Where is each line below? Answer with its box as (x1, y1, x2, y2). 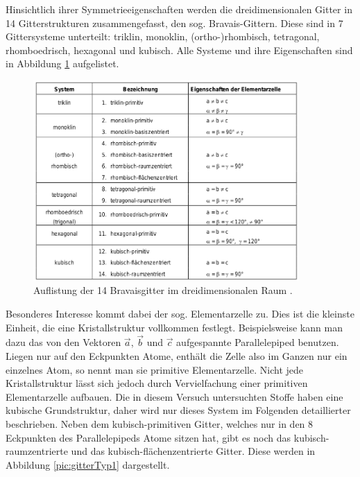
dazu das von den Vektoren (6, 335, 121, 349)
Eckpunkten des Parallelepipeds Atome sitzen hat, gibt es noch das (6, 430, 291, 444)
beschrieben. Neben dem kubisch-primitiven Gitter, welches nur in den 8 (6, 416, 314, 431)
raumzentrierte (6, 444, 68, 458)
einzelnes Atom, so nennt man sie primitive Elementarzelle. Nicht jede (6, 362, 304, 376)
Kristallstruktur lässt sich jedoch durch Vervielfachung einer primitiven (6, 376, 308, 390)
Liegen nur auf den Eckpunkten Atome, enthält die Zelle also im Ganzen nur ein (6, 348, 348, 363)
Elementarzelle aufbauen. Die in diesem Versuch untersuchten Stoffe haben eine (6, 389, 343, 404)
